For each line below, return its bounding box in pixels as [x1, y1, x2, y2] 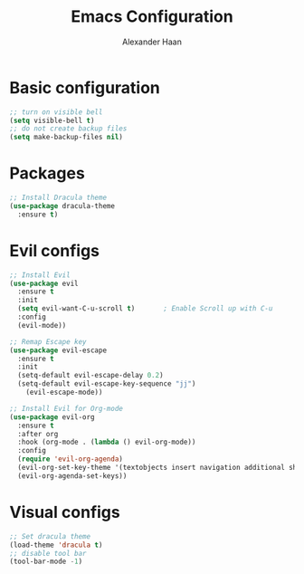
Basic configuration [9, 77, 161, 98]
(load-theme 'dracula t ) [9, 541, 103, 550]
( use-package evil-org [9, 412, 95, 422]
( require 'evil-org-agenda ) [17, 454, 124, 464]
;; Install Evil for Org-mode [9, 404, 124, 413]
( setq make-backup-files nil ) [9, 133, 124, 142]
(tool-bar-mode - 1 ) [9, 557, 83, 567]
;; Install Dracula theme [9, 193, 107, 203]
